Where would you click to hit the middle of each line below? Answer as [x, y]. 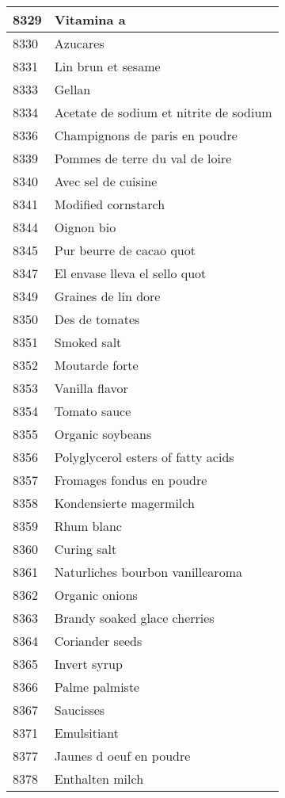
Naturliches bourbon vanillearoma [148, 572]
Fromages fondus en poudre [131, 480]
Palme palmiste [97, 687]
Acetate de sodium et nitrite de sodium [163, 112]
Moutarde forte [96, 365]
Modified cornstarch [110, 204]
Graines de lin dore [107, 296]
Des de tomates [97, 319]
